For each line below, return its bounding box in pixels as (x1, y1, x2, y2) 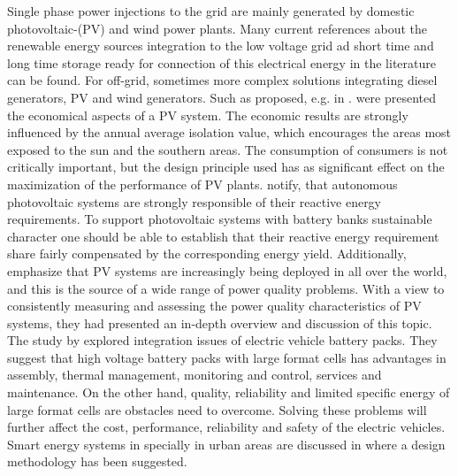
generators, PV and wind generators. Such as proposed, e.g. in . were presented (7, 88, 437, 106)
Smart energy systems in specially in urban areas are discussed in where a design (7, 434, 446, 453)
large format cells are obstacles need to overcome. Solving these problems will (7, 400, 427, 418)
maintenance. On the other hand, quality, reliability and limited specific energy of (7, 383, 450, 402)
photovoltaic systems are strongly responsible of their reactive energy (7, 192, 382, 211)
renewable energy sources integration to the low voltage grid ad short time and (7, 36, 434, 55)
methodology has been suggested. (7, 452, 187, 471)
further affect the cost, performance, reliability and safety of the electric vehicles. (7, 418, 446, 436)
